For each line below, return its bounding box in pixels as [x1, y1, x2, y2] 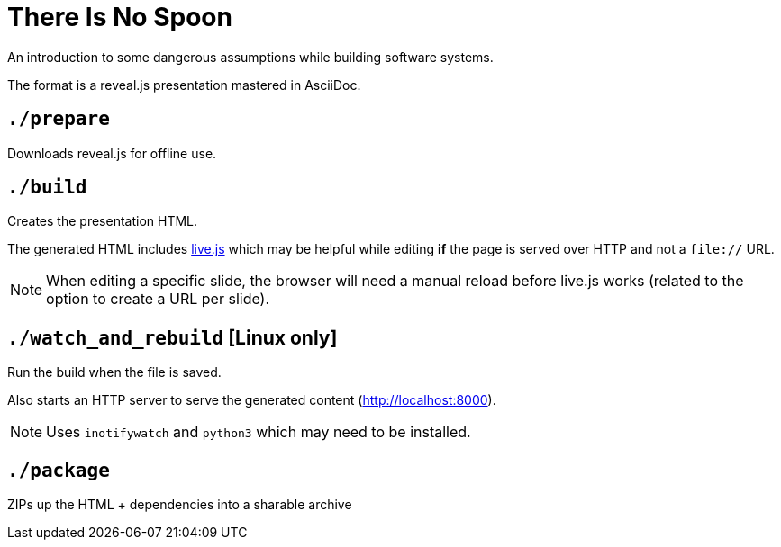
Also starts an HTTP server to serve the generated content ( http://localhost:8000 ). [7, 392, 496, 408]
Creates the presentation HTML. [7, 213, 198, 229]
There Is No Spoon [7, 2, 232, 32]
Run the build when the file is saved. [7, 364, 222, 381]
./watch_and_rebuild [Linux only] [7, 326, 338, 349]
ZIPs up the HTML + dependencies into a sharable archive [7, 497, 352, 513]
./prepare [7, 108, 110, 130]
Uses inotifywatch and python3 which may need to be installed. [46, 423, 471, 442]
